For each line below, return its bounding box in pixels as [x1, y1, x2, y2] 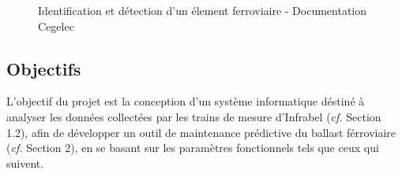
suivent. [6, 154, 44, 171]
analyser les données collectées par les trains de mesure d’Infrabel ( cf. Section [6, 108, 381, 124]
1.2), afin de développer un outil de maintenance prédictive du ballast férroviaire [6, 124, 396, 140]
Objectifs [6, 56, 81, 80]
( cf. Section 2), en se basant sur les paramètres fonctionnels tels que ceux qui [6, 139, 379, 156]
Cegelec [38, 17, 74, 34]
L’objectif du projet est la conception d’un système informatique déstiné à [6, 93, 365, 109]
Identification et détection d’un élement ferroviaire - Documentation [38, 2, 367, 18]
